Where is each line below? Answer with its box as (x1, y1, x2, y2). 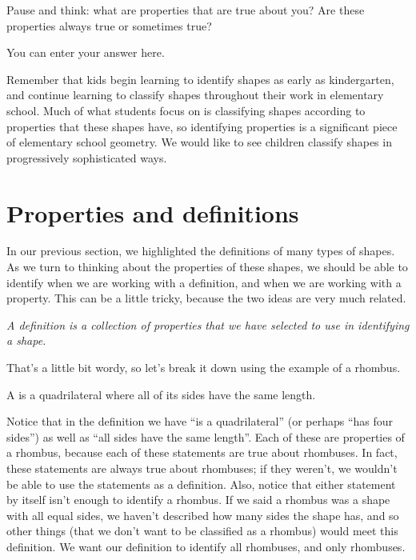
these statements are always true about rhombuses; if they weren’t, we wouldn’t (6, 460, 398, 476)
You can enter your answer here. (6, 44, 165, 61)
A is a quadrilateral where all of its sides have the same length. (6, 386, 316, 402)
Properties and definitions (6, 196, 299, 229)
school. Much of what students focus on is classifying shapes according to (6, 102, 366, 118)
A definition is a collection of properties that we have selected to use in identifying (6, 316, 410, 333)
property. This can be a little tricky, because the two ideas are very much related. (6, 290, 406, 306)
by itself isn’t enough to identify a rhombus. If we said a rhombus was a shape (6, 491, 390, 508)
